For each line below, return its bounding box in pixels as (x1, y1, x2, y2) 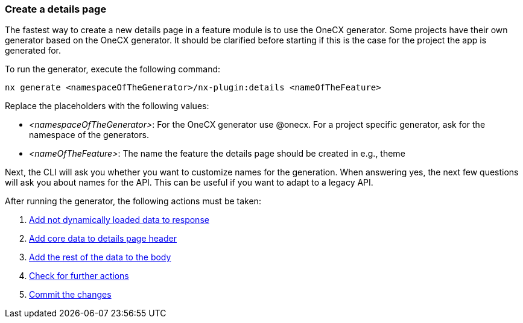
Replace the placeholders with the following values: (5, 101, 209, 111)
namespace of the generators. (29, 130, 149, 140)
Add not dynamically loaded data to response (29, 215, 209, 225)
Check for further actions (29, 271, 129, 281)
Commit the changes (29, 289, 112, 300)
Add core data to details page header (29, 233, 177, 244)
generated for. (5, 45, 62, 56)
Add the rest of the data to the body (29, 252, 171, 263)
